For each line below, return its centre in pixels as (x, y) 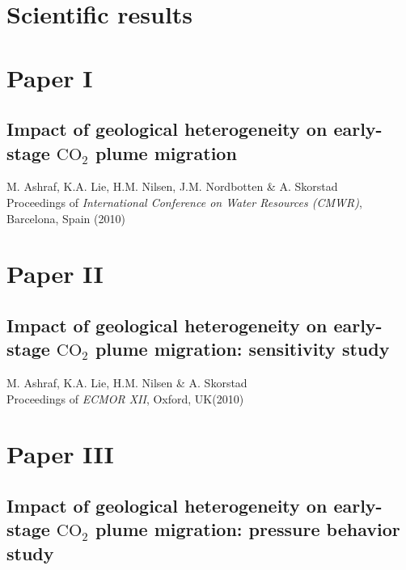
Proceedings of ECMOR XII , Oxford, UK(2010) (125, 398)
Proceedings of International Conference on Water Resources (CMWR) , (184, 202)
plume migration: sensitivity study (242, 349)
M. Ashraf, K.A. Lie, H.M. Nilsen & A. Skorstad (127, 383)
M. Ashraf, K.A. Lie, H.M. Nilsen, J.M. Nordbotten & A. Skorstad (172, 186)
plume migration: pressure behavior (247, 529)
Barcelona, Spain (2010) (66, 218)
